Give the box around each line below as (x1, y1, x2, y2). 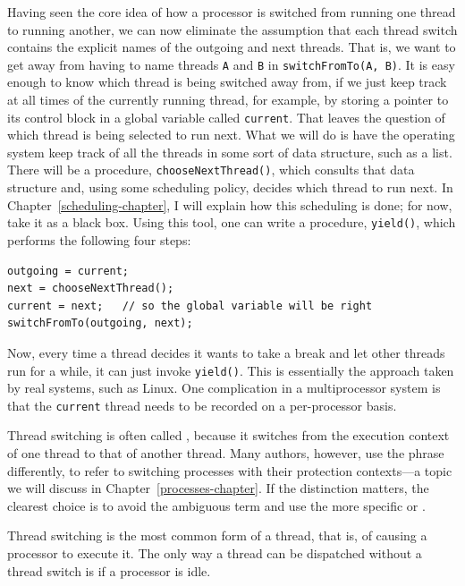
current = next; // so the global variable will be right (7, 299, 373, 312)
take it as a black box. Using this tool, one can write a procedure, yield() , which (7, 213, 456, 232)
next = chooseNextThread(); (7, 282, 174, 295)
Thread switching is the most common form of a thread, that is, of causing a (7, 526, 427, 545)
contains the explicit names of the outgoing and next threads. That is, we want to (7, 38, 456, 56)
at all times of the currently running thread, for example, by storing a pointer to (7, 90, 449, 109)
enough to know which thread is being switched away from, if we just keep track (7, 72, 447, 91)
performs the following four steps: (7, 230, 191, 249)
